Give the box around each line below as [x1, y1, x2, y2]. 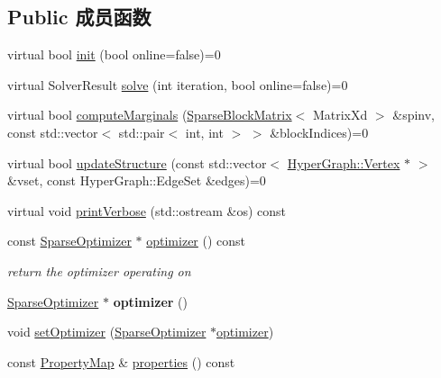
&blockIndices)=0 [270, 122, 369, 141]
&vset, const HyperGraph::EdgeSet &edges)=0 [7, 171, 266, 190]
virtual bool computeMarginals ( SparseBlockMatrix [7, 105, 292, 124]
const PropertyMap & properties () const [7, 352, 235, 371]
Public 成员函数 [7, 3, 152, 31]
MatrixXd [312, 105, 368, 124]
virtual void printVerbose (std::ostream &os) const [7, 201, 286, 220]
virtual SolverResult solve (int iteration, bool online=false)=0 [7, 75, 348, 94]
